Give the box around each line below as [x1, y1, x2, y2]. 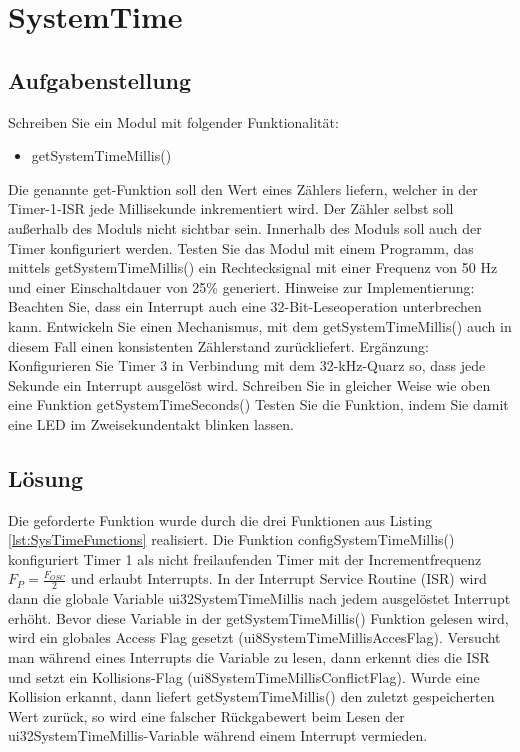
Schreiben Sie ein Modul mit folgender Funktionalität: [8, 111, 339, 132]
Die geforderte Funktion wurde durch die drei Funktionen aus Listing [8, 509, 432, 530]
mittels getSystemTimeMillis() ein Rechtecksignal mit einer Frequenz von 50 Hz [8, 257, 498, 278]
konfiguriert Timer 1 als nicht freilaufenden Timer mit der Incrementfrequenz [8, 548, 482, 569]
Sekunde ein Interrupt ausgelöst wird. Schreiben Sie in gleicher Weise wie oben [8, 374, 491, 395]
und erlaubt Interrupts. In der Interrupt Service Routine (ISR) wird [70, 568, 487, 589]
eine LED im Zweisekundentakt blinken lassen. [8, 413, 294, 434]
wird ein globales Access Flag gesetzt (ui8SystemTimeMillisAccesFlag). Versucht [8, 627, 501, 648]
